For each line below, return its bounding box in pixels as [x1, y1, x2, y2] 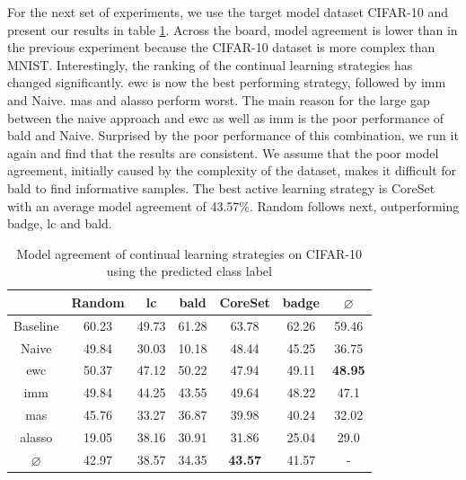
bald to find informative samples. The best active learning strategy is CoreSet [7, 178, 435, 197]
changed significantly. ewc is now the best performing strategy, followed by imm [7, 73, 446, 92]
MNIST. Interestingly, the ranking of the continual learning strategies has [7, 55, 413, 74]
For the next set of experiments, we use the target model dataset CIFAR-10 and [7, 3, 448, 21]
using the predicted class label [106, 262, 272, 280]
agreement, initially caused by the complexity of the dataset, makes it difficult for [7, 161, 457, 180]
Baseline [13, 316, 59, 334]
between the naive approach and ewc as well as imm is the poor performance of [7, 108, 444, 127]
